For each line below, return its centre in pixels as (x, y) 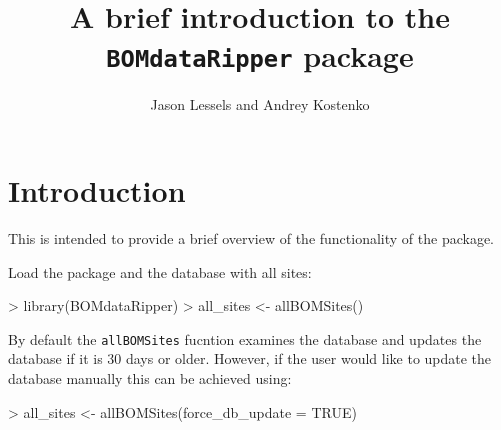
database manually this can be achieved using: (150, 378)
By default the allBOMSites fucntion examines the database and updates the (245, 338)
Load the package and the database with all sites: (160, 271)
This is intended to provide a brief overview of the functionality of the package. (251, 237)
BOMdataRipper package (260, 55)
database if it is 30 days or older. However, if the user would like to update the (250, 358)
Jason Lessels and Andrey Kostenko (260, 104)
